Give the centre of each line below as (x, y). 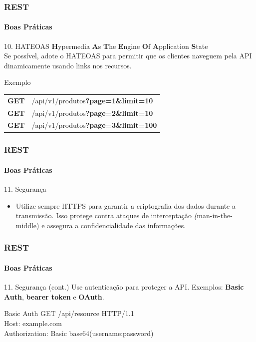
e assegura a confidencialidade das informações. (114, 225)
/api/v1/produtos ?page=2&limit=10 (92, 113)
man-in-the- (215, 215)
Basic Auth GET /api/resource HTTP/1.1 (69, 313)
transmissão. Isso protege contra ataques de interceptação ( (106, 215)
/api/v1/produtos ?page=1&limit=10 (92, 100)
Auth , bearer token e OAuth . (54, 296)
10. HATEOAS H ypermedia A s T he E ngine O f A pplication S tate (106, 46)
